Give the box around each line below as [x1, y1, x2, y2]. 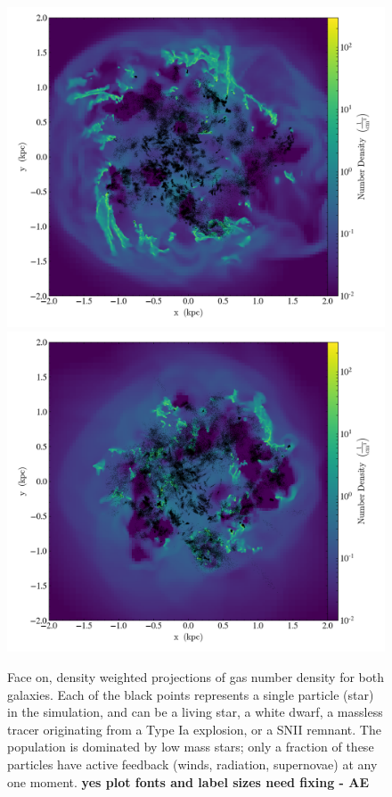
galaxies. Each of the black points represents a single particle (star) [7, 685, 374, 703]
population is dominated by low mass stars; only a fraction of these [7, 737, 374, 756]
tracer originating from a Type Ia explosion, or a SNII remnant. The [7, 719, 381, 738]
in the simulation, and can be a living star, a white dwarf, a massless [7, 703, 383, 721]
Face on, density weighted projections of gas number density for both [7, 668, 384, 686]
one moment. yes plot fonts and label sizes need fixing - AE [7, 772, 370, 791]
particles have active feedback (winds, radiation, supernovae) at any [7, 754, 378, 773]
